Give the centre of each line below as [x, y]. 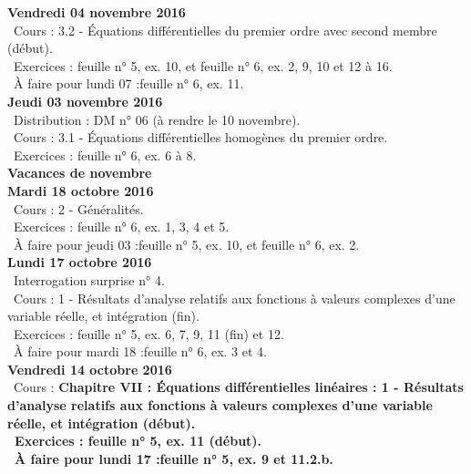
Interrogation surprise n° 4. [89, 279]
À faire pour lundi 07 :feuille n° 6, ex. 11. [128, 83]
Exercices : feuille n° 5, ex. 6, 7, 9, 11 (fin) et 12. [148, 333]
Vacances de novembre [80, 173]
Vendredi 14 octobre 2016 [90, 369]
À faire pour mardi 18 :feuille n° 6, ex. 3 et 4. [140, 351]
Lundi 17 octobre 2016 [80, 262]
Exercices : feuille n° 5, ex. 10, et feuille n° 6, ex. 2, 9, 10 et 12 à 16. [203, 65]
